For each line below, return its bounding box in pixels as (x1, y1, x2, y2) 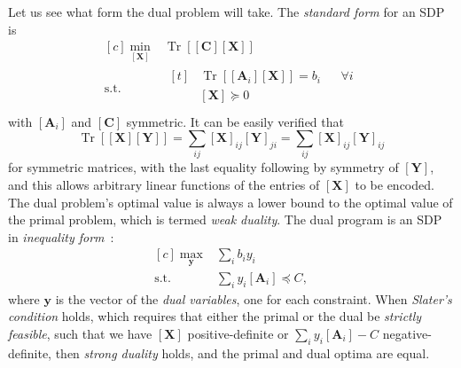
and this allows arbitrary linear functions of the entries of (8, 176, 320, 194)
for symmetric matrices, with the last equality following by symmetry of (8, 158, 399, 176)
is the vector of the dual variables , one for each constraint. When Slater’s (55, 289, 452, 308)
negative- (382, 324, 432, 342)
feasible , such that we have (8, 324, 152, 342)
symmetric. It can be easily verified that (126, 112, 344, 130)
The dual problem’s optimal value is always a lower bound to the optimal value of (8, 192, 453, 211)
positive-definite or (187, 324, 289, 342)
